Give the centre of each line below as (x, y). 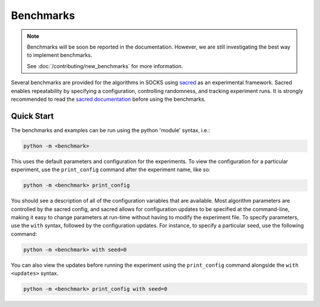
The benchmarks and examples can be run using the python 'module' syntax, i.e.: (111, 130)
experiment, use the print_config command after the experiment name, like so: (111, 170)
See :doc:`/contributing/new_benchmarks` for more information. (105, 66)
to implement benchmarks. (60, 55)
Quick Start (32, 116)
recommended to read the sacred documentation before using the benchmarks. (108, 99)
